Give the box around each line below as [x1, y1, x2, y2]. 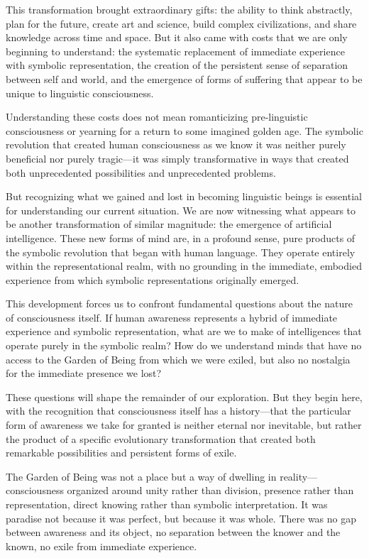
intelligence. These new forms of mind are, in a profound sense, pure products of [6, 230, 356, 245]
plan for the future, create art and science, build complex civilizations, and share [6, 16, 357, 31]
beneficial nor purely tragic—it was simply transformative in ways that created [6, 151, 349, 165]
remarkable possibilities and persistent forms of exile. [6, 445, 237, 460]
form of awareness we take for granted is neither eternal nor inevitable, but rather [6, 417, 362, 432]
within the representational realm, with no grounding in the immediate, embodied [6, 258, 362, 273]
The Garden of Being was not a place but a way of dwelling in [6, 469, 277, 483]
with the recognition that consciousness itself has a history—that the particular [6, 403, 351, 418]
